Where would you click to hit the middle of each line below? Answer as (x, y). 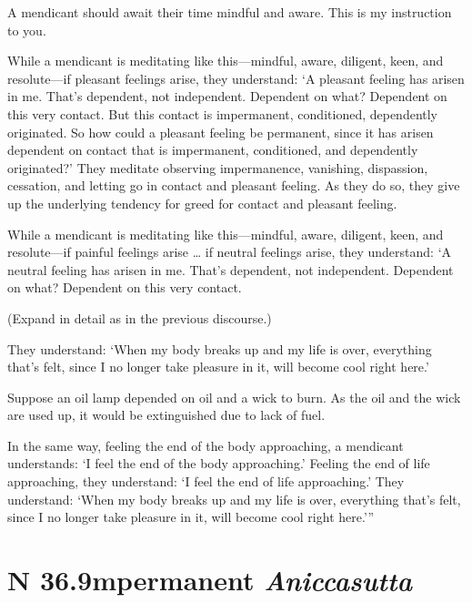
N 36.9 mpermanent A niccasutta (210, 580)
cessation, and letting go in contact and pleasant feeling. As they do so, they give (234, 185)
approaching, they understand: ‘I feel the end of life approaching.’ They (206, 481)
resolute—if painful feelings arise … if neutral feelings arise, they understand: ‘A (230, 252)
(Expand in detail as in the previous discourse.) (140, 317)
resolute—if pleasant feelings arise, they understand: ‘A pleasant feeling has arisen (236, 78)
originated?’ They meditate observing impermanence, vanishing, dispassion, (218, 167)
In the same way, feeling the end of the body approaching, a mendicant (206, 445)
